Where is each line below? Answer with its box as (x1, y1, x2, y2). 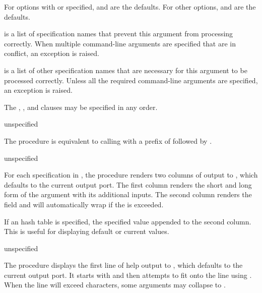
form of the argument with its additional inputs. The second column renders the (4, 189, 252, 200)
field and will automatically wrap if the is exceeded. (4, 199, 164, 209)
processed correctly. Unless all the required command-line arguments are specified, (4, 75, 258, 85)
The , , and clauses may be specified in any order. (4, 101, 158, 112)
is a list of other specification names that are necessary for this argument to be (4, 65, 247, 75)
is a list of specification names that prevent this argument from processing (4, 28, 233, 39)
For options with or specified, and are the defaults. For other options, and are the (4, 2, 256, 12)
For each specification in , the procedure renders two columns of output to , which (4, 169, 258, 180)
